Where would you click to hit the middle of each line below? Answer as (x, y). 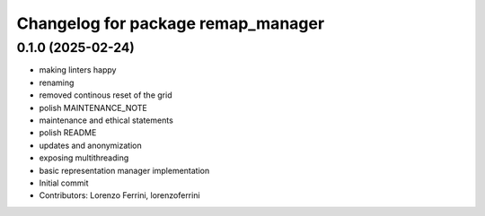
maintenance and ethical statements (106, 120)
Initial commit (64, 183)
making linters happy (78, 70)
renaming (57, 82)
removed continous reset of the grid (106, 95)
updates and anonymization (91, 145)
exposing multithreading (84, 158)
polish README (68, 133)
